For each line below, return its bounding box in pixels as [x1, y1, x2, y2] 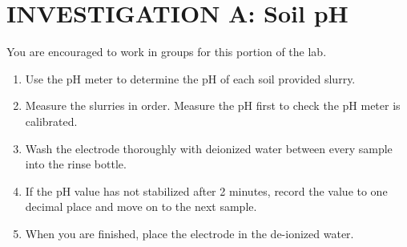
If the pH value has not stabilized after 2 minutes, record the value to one [25, 182, 388, 199]
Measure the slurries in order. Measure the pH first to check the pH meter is [25, 97, 401, 114]
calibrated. [25, 112, 78, 129]
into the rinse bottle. [25, 156, 127, 172]
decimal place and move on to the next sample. [25, 198, 257, 215]
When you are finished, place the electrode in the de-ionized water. [25, 225, 354, 241]
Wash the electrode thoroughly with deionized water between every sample [25, 140, 393, 156]
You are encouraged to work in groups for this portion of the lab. [6, 43, 327, 60]
